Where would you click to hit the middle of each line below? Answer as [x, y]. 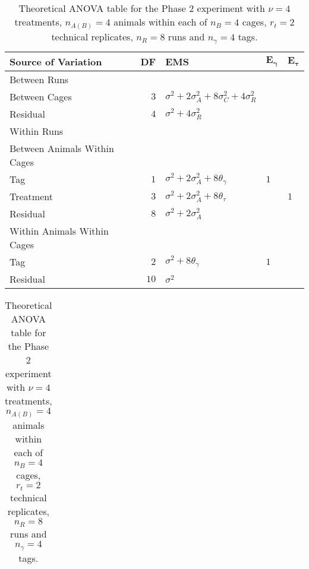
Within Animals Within [59, 231]
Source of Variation [56, 62]
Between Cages [41, 97]
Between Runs [39, 80]
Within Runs [37, 131]
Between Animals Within [62, 148]
